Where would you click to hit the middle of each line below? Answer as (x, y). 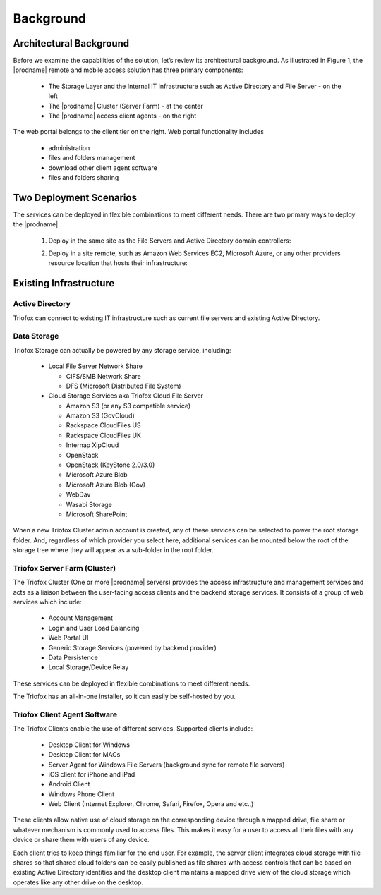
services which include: (48, 602)
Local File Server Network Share (95, 366)
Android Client (69, 784)
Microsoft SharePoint (97, 514)
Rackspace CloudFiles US (103, 425)
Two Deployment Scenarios (75, 197)
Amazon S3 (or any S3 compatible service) (128, 406)
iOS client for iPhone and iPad (92, 774)
